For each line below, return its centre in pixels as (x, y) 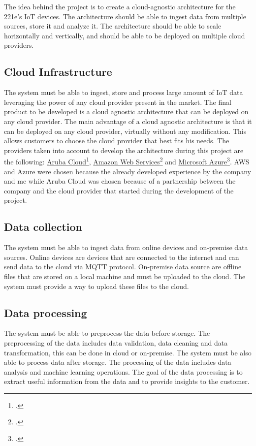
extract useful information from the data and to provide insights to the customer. (127, 381)
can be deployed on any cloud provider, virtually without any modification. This (125, 131)
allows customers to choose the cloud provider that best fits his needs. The (117, 141)
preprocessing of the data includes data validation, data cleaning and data (116, 342)
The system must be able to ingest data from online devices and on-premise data (126, 247)
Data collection (43, 227)
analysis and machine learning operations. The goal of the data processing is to (123, 371)
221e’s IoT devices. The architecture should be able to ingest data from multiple (125, 16)
